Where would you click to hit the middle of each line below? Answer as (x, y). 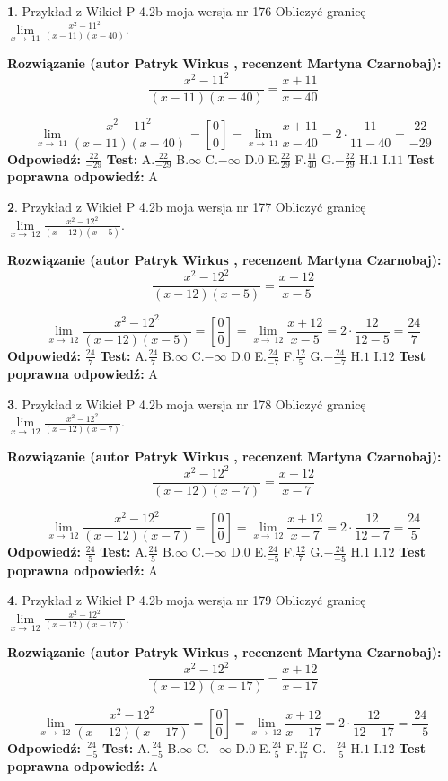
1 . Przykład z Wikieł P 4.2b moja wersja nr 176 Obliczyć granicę (187, 11)
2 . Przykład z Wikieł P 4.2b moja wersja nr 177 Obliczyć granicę (187, 207)
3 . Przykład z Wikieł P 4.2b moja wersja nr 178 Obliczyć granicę (187, 404)
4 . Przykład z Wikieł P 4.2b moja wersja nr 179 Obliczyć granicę (187, 600)
